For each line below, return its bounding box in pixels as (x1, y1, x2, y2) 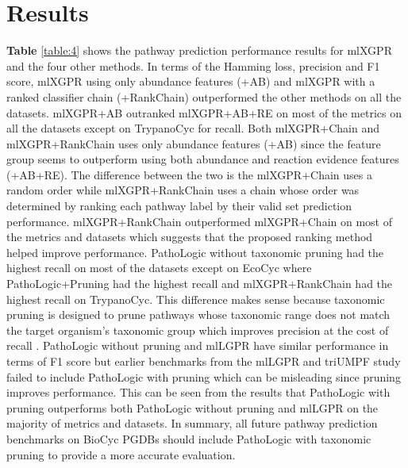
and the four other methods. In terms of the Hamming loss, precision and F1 (6, 57, 380, 74)
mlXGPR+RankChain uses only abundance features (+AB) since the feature (6, 135, 381, 152)
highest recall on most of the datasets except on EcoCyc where (6, 259, 312, 276)
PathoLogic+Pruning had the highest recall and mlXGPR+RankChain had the (6, 275, 393, 292)
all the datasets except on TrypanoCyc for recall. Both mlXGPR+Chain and (6, 120, 379, 136)
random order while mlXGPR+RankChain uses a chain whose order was (6, 182, 360, 198)
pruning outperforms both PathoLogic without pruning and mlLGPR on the (6, 399, 379, 416)
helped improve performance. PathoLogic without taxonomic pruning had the (6, 244, 384, 260)
